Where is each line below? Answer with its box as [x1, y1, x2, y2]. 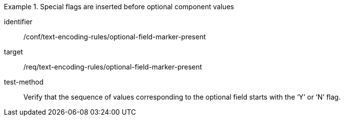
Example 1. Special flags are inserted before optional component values [4, 2, 234, 11]
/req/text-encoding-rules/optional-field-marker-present [23, 63, 202, 71]
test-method [4, 78, 43, 86]
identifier [4, 17, 33, 26]
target [4, 48, 23, 56]
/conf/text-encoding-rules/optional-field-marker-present [23, 33, 206, 41]
